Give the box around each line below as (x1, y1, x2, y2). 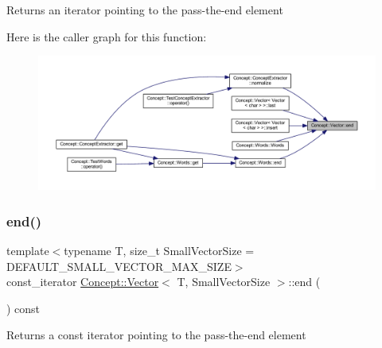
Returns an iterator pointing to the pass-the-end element (6, 2, 283, 17)
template (6, 242, 49, 258)
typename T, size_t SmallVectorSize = (64, 242, 255, 258)
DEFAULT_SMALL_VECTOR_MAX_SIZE (6, 257, 232, 274)
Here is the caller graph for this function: (6, 28, 207, 44)
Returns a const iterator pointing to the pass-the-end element (6, 327, 306, 343)
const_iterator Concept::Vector (6, 273, 159, 290)
